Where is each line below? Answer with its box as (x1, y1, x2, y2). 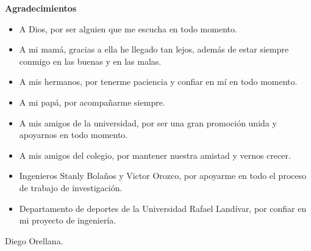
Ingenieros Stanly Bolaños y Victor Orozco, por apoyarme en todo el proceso (19, 169, 307, 182)
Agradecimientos (5, 2, 77, 14)
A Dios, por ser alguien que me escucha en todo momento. (19, 22, 237, 35)
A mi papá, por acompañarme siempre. (19, 95, 165, 108)
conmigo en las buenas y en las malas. (19, 54, 162, 67)
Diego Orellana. (5, 234, 63, 247)
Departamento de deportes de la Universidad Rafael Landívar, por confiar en (19, 202, 307, 214)
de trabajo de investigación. (19, 181, 123, 194)
